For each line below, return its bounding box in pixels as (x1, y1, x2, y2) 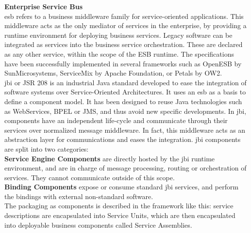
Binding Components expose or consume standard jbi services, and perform (4, 182, 239, 192)
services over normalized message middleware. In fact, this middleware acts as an (4, 124, 246, 135)
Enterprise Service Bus (4, 1, 83, 11)
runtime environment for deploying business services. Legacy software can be (4, 30, 233, 40)
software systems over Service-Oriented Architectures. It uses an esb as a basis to (4, 87, 246, 97)
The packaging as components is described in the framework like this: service (4, 201, 234, 211)
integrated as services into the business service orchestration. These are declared (4, 39, 243, 49)
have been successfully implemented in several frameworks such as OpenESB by (4, 58, 242, 68)
